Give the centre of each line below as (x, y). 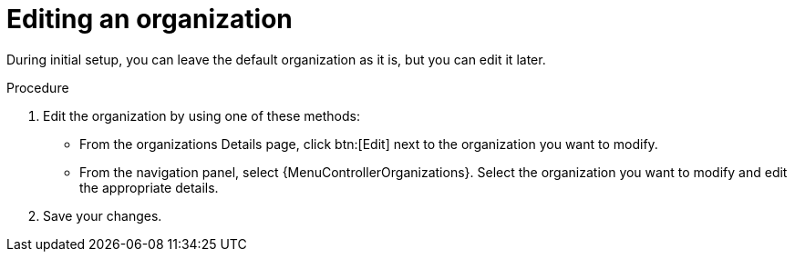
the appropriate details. (149, 187)
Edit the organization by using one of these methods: (201, 115)
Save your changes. (103, 215)
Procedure (38, 87)
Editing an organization (150, 19)
